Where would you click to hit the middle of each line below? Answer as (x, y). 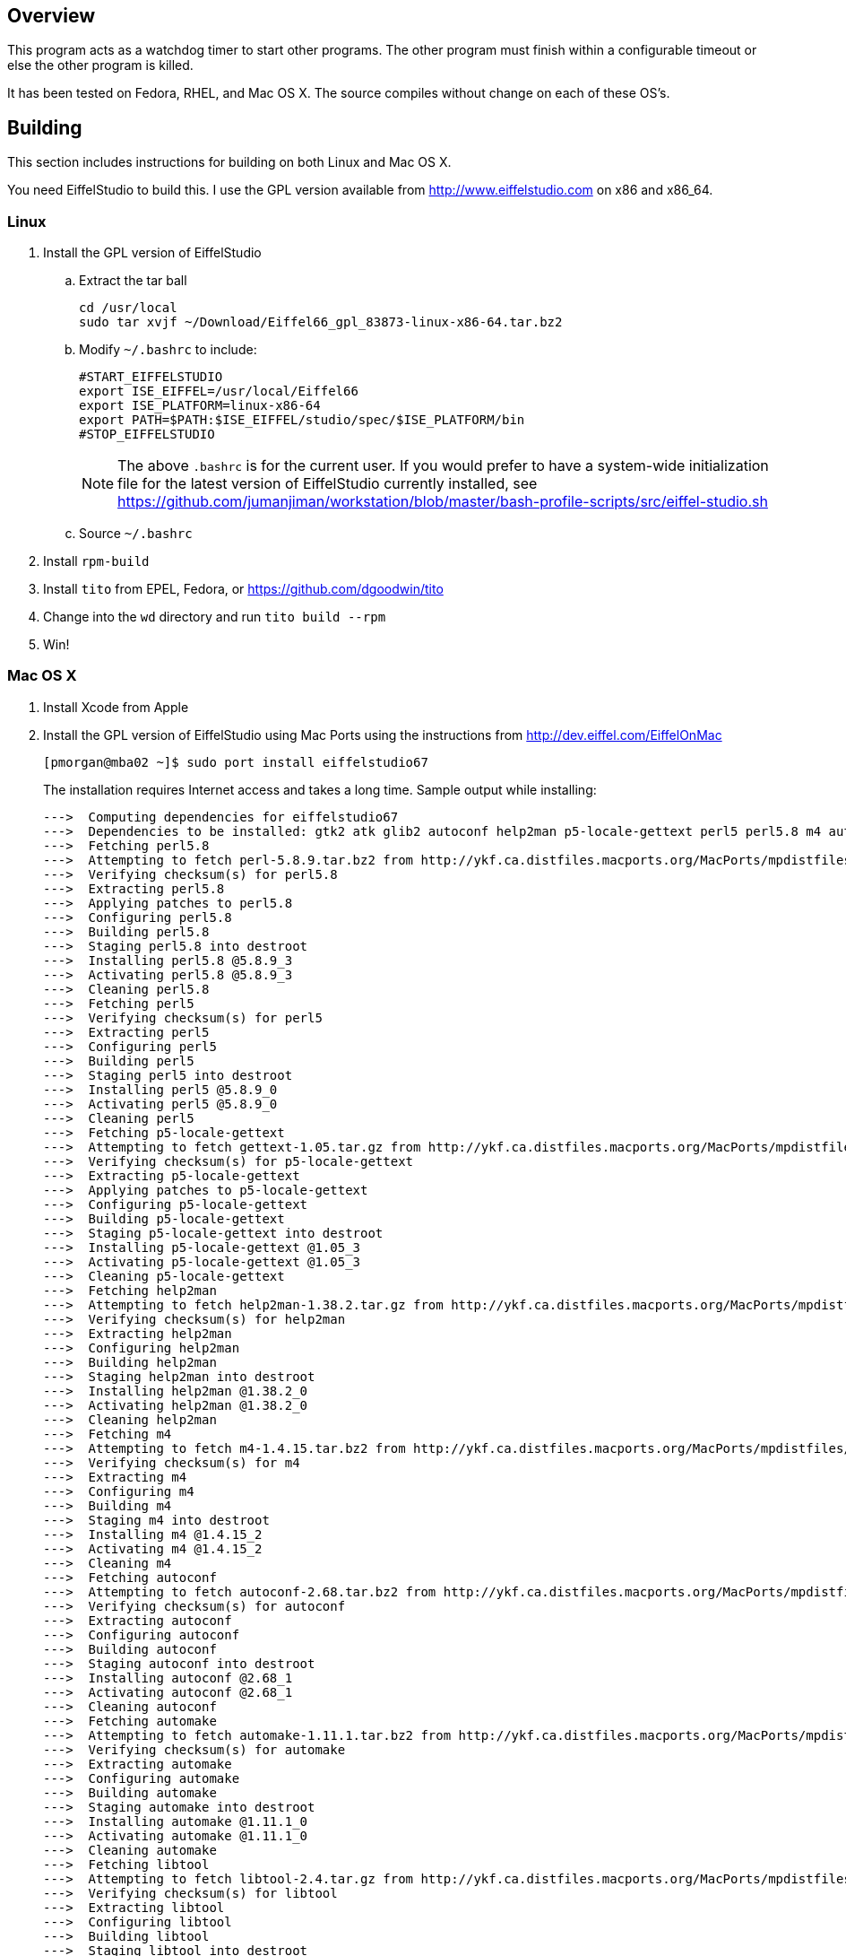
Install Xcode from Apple (116, 707)
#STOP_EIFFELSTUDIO (147, 435)
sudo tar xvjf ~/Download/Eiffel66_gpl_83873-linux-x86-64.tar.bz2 (321, 322)
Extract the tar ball (133, 281)
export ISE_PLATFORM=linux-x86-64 (200, 406)
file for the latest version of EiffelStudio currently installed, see (328, 484)
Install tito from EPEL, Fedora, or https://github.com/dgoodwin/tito (243, 589)
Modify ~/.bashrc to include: (168, 350)
